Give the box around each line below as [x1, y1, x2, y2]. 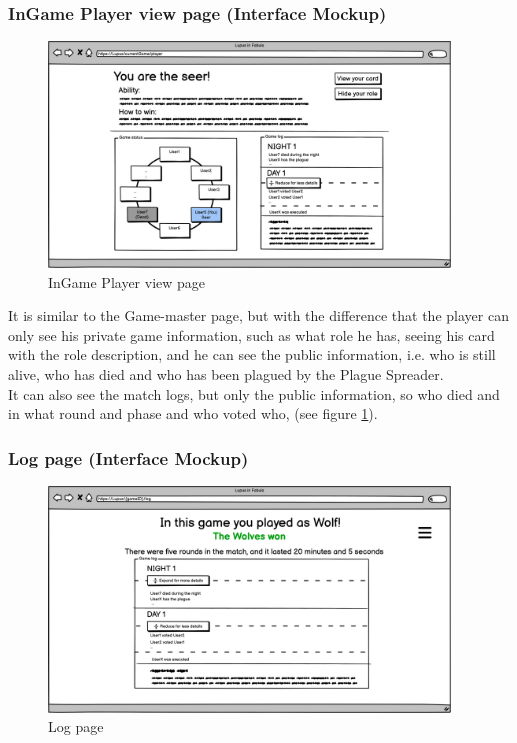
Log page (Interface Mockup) [8, 445, 249, 470]
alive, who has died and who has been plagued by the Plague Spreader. [8, 363, 444, 384]
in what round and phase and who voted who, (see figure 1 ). [8, 403, 378, 424]
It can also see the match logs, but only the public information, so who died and [8, 383, 500, 404]
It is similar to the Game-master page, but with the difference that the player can [8, 305, 509, 326]
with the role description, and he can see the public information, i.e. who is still [8, 344, 496, 365]
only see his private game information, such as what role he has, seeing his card [8, 324, 495, 345]
